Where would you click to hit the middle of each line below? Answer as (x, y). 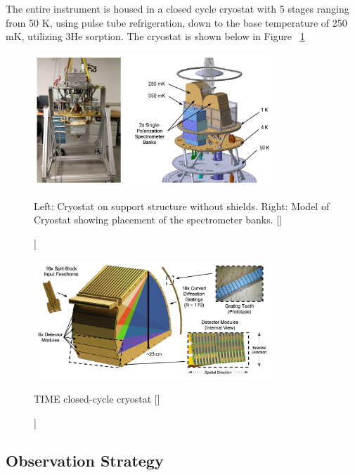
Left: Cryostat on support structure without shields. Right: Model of (182, 206)
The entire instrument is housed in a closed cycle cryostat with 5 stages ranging (177, 8)
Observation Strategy (85, 460)
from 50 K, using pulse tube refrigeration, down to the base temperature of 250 (176, 22)
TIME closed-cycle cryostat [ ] (97, 399)
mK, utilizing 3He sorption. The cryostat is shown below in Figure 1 (155, 36)
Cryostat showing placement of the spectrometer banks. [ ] (158, 220)
